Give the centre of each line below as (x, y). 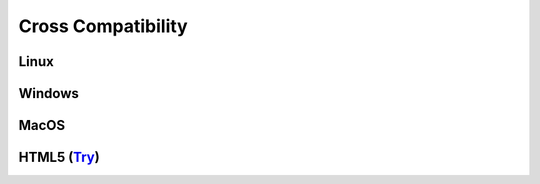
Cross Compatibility (103, 26)
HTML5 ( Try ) (59, 157)
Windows (48, 93)
